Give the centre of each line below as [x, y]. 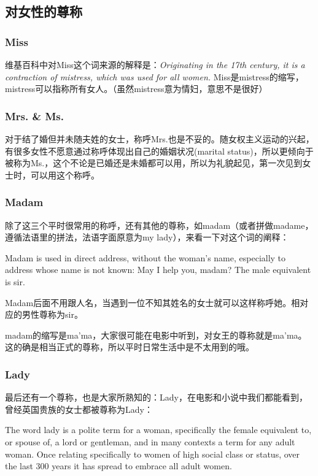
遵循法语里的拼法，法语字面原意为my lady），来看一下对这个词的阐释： [147, 237]
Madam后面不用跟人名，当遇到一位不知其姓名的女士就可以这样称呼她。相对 [157, 302]
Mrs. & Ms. [34, 116]
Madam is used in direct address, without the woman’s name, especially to [145, 257]
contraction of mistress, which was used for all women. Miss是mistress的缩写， [154, 76]
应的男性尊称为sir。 [44, 314]
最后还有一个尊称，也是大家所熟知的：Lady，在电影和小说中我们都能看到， [156, 397]
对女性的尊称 [44, 11]
